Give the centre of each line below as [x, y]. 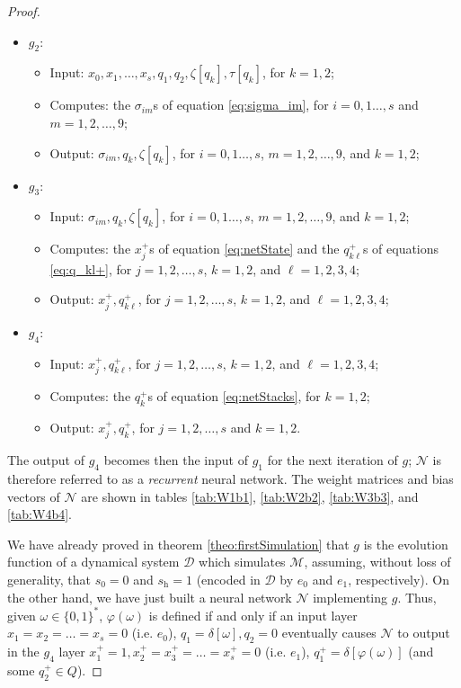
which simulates [242, 562]
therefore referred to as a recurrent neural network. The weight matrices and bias [230, 479]
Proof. [24, 11]
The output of [46, 460]
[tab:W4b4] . [40, 514]
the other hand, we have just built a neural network [150, 597]
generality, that [49, 580]
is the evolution [406, 544]
